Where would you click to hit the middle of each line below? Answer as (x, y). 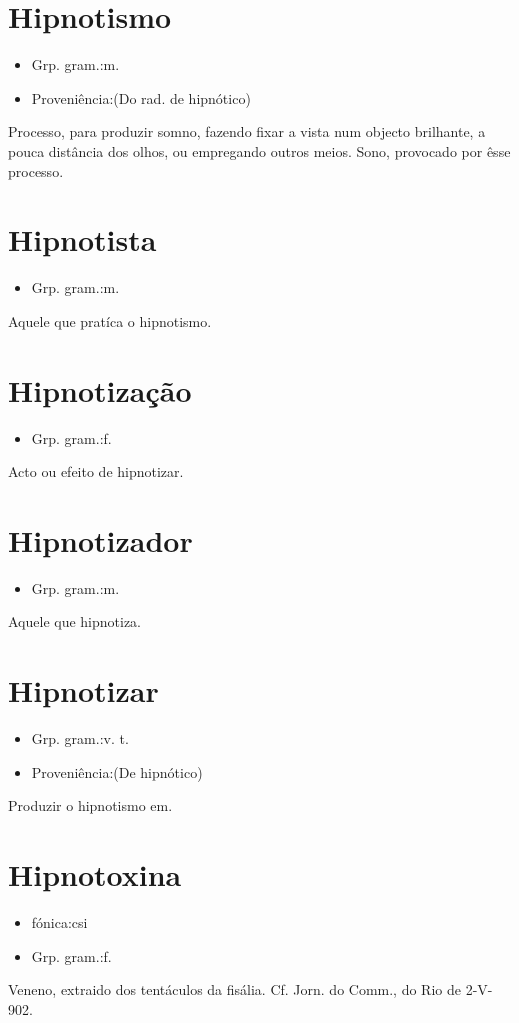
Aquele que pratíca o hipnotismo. (110, 320)
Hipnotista (82, 239)
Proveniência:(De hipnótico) (117, 771)
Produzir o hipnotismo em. (90, 805)
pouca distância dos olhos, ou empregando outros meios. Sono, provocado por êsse (259, 150)
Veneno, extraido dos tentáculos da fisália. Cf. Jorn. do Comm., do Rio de (234, 989)
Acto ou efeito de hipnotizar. (96, 471)
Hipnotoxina (95, 874)
